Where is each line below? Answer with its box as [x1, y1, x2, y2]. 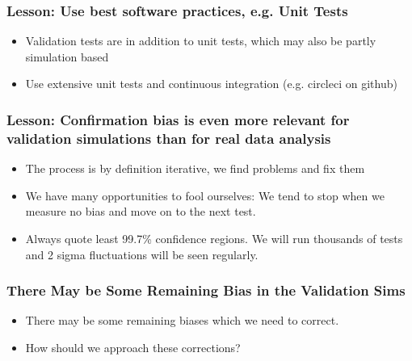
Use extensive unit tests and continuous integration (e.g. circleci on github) [25, 75, 397, 92]
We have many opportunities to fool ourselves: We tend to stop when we [25, 187, 385, 204]
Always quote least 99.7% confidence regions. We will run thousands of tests [25, 229, 403, 246]
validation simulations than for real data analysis [6, 128, 331, 148]
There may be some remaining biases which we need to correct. [25, 312, 339, 329]
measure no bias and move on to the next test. [25, 203, 256, 220]
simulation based [25, 48, 109, 65]
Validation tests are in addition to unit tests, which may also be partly [25, 32, 376, 49]
